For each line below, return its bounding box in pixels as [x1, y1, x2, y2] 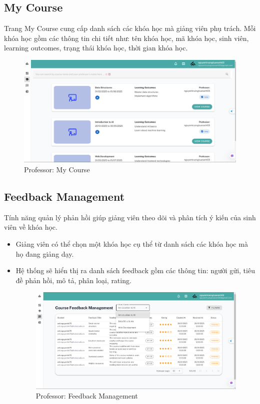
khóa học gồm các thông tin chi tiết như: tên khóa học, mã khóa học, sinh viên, [4, 32, 249, 43]
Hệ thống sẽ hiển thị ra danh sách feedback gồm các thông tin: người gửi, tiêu [15, 265, 255, 276]
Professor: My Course [24, 164, 90, 174]
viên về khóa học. [4, 222, 57, 232]
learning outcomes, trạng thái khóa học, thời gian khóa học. [4, 42, 188, 53]
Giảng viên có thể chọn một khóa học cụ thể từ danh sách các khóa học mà [15, 238, 248, 249]
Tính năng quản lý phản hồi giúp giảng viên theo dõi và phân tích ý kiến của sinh [4, 212, 256, 222]
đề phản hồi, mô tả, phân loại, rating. [15, 275, 131, 285]
